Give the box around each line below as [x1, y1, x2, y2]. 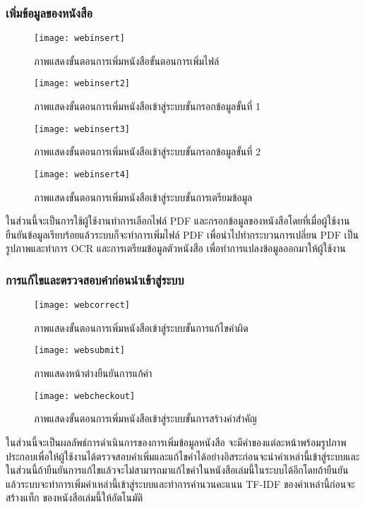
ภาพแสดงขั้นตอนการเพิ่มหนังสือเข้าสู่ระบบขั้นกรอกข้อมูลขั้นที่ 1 [34, 99, 261, 114]
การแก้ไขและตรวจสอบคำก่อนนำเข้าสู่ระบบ [6, 270, 184, 288]
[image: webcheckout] [34, 390, 136, 401]
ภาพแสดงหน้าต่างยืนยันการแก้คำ [34, 366, 152, 381]
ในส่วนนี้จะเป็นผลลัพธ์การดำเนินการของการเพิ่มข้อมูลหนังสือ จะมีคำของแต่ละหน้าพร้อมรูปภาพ [6, 434, 347, 449]
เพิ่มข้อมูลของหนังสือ [6, 4, 92, 21]
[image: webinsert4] [34, 169, 131, 179]
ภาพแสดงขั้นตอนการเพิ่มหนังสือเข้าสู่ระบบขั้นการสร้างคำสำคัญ [34, 411, 257, 426]
